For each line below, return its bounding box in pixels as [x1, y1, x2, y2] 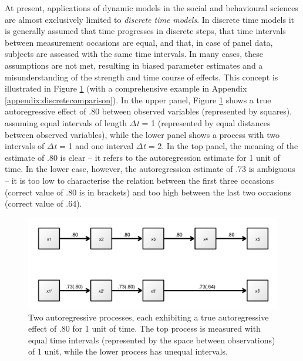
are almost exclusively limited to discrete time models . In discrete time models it [5, 13, 295, 25]
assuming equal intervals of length [5, 116, 127, 129]
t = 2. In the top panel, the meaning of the [143, 140, 298, 152]
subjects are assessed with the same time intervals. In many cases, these [5, 48, 263, 60]
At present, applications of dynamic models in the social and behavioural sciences [5, 2, 298, 14]
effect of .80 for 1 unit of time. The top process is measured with [28, 322, 261, 335]
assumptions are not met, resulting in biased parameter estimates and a [5, 59, 263, 71]
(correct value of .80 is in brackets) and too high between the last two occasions [5, 185, 292, 198]
